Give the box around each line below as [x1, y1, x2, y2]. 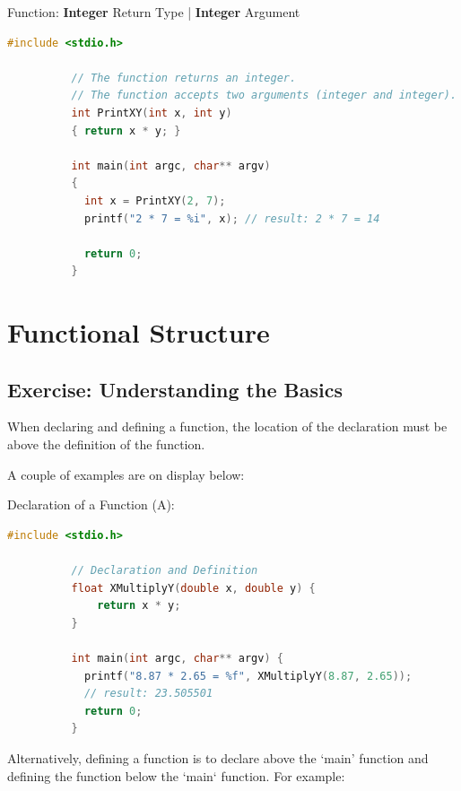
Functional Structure [7, 314, 270, 351]
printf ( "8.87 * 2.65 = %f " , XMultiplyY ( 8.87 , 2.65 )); [83, 669, 413, 682]
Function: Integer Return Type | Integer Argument [7, 3, 300, 21]
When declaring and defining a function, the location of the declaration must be [7, 417, 448, 436]
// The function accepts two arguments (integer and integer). [71, 89, 457, 102]
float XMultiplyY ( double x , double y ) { [71, 581, 316, 595]
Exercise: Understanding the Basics [7, 375, 343, 403]
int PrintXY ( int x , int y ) [71, 106, 232, 119]
